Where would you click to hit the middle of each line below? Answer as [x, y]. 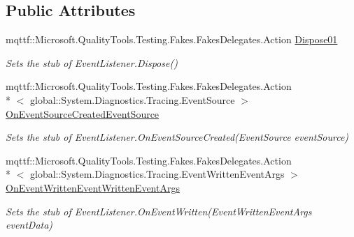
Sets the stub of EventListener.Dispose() [92, 62]
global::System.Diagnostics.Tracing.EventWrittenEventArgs [157, 174]
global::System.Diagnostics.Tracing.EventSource [132, 99]
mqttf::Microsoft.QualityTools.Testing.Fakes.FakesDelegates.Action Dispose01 [172, 39]
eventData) [29, 225]
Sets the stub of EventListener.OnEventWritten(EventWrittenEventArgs [159, 211]
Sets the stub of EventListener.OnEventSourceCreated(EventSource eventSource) [177, 137]
